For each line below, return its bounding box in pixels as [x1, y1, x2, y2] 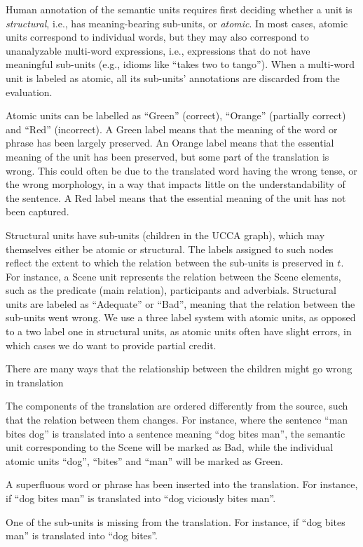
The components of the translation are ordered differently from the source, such [6, 398, 348, 413]
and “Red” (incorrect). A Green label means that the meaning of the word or [6, 121, 338, 136]
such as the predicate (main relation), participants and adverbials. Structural [6, 283, 336, 297]
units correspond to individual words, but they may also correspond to [6, 29, 309, 44]
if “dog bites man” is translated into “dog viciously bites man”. [6, 491, 276, 505]
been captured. [6, 204, 69, 219]
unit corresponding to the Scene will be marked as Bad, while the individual [6, 440, 334, 454]
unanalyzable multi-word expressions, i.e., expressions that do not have [6, 43, 310, 58]
